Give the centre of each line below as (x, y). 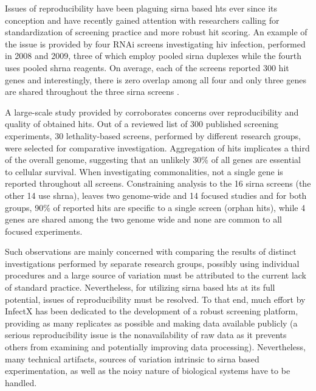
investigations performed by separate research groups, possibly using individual (152, 263)
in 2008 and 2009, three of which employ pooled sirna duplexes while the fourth (153, 56)
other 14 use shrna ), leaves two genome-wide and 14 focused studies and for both (156, 195)
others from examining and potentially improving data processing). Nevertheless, (155, 347)
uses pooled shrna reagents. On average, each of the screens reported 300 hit (147, 67)
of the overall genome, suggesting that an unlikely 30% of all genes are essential (153, 160)
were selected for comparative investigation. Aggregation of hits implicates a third (157, 147)
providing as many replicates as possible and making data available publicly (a (151, 323)
